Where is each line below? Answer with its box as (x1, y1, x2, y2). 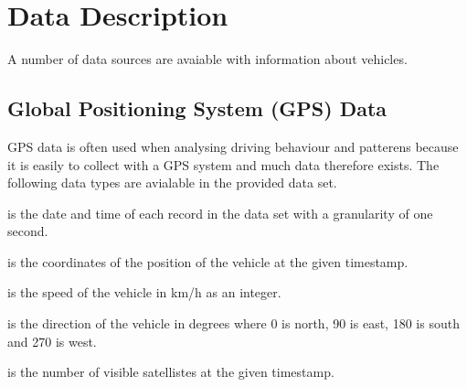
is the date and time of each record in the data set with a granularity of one (7, 203, 433, 222)
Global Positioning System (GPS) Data (7, 94, 387, 123)
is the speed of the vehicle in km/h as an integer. (7, 283, 281, 302)
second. (7, 221, 48, 241)
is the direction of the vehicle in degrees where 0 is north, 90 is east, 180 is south (7, 314, 460, 333)
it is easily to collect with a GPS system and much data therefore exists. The (7, 155, 440, 174)
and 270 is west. (7, 331, 97, 350)
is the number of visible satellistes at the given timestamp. (7, 362, 334, 382)
